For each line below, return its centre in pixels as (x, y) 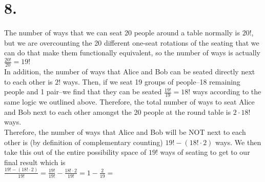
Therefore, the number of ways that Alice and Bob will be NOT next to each (125, 132)
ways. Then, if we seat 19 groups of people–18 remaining (151, 81)
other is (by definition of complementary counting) (84, 142)
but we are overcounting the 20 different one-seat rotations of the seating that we (132, 42)
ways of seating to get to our (205, 152)
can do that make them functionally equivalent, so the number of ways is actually (132, 53)
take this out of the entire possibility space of (75, 152)
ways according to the (227, 92)
